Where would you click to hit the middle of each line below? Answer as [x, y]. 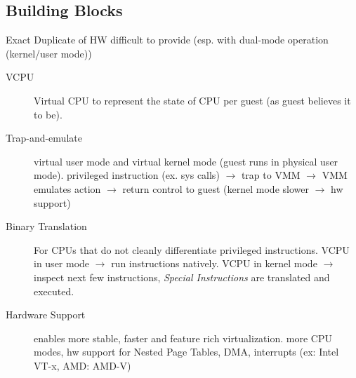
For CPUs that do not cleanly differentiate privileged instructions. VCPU [192, 249]
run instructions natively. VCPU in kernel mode [214, 263]
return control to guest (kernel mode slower [216, 188]
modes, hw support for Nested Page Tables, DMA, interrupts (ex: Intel [186, 352]
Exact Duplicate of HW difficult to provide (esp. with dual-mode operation [167, 40]
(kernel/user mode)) [49, 53]
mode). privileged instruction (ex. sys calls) [127, 175]
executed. [54, 291]
